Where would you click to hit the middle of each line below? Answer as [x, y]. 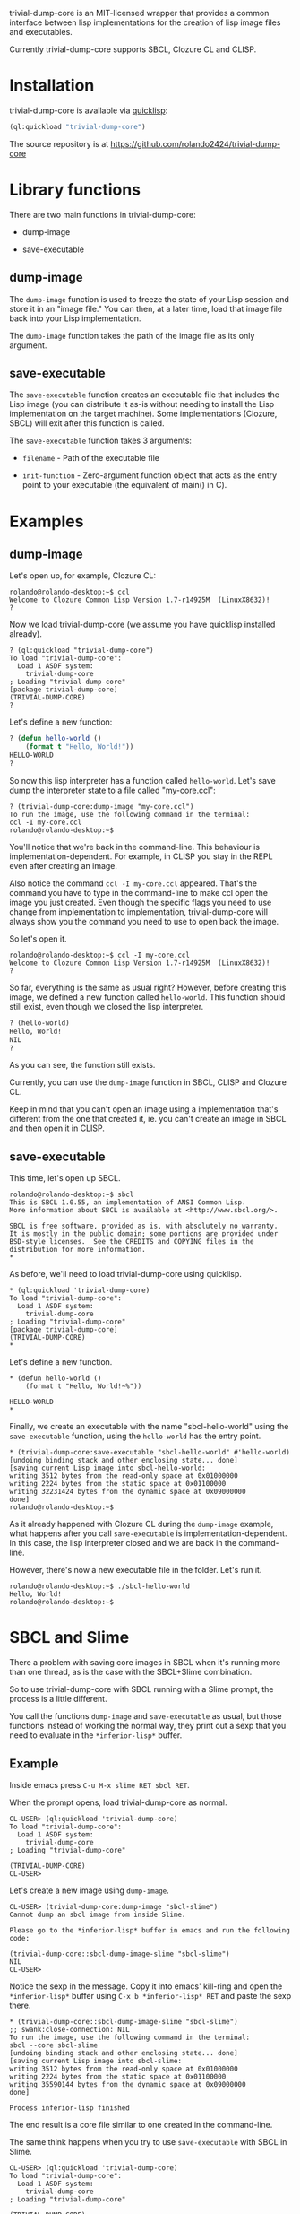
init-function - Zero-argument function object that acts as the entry [150, 475]
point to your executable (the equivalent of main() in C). [124, 485]
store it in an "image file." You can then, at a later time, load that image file [146, 308]
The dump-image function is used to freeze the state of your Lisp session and [149, 299]
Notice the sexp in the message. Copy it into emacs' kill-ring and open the [146, 1986]
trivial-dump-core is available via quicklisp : [89, 110]
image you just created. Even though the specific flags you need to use [141, 902]
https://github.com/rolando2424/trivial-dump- [195, 143]
